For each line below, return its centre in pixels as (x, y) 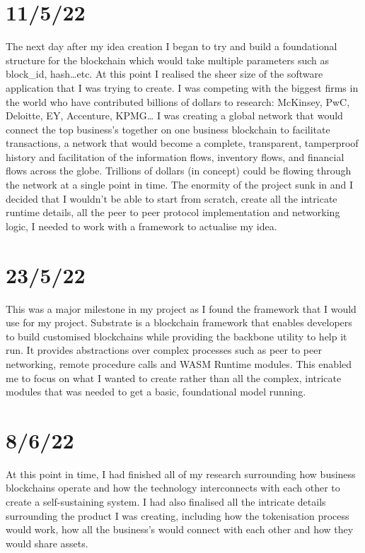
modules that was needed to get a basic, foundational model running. (156, 392)
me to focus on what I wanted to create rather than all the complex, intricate (174, 377)
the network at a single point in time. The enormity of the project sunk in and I (180, 185)
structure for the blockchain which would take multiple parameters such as (168, 60)
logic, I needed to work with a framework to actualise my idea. (141, 226)
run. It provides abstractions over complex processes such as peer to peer (164, 350)
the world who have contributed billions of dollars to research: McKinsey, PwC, (178, 101)
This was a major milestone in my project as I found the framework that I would (181, 308)
